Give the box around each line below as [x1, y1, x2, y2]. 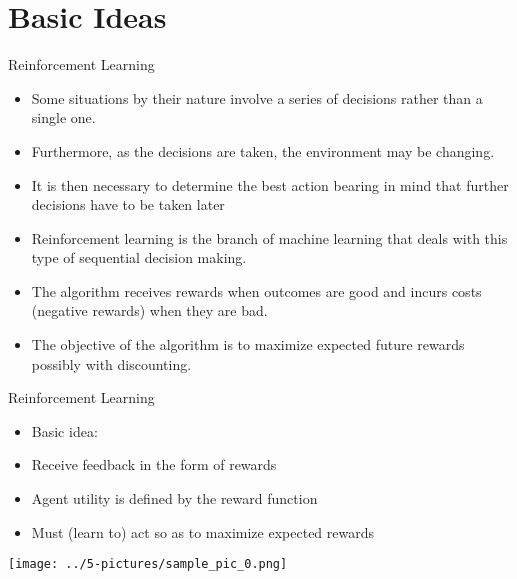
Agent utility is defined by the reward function [31, 488, 318, 509]
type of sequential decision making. [31, 247, 247, 268]
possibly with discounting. [31, 353, 192, 374]
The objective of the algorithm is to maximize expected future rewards [31, 334, 465, 355]
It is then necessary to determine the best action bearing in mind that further [31, 174, 509, 195]
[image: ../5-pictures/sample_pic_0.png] [8, 557, 288, 572]
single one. [31, 107, 96, 128]
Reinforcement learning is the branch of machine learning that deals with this [31, 227, 508, 248]
